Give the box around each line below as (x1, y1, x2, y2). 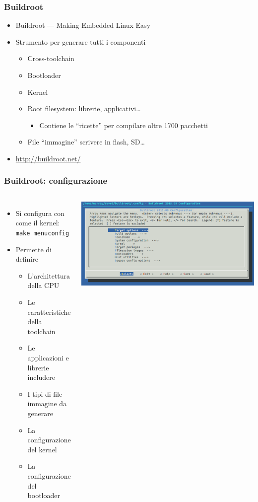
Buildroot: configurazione (4, 174, 108, 187)
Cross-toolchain (27, 53, 74, 64)
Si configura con (15, 208, 64, 218)
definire (15, 254, 38, 264)
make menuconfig (15, 229, 69, 237)
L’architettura (27, 270, 70, 281)
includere (27, 372, 55, 382)
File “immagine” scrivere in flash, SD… (27, 137, 145, 147)
